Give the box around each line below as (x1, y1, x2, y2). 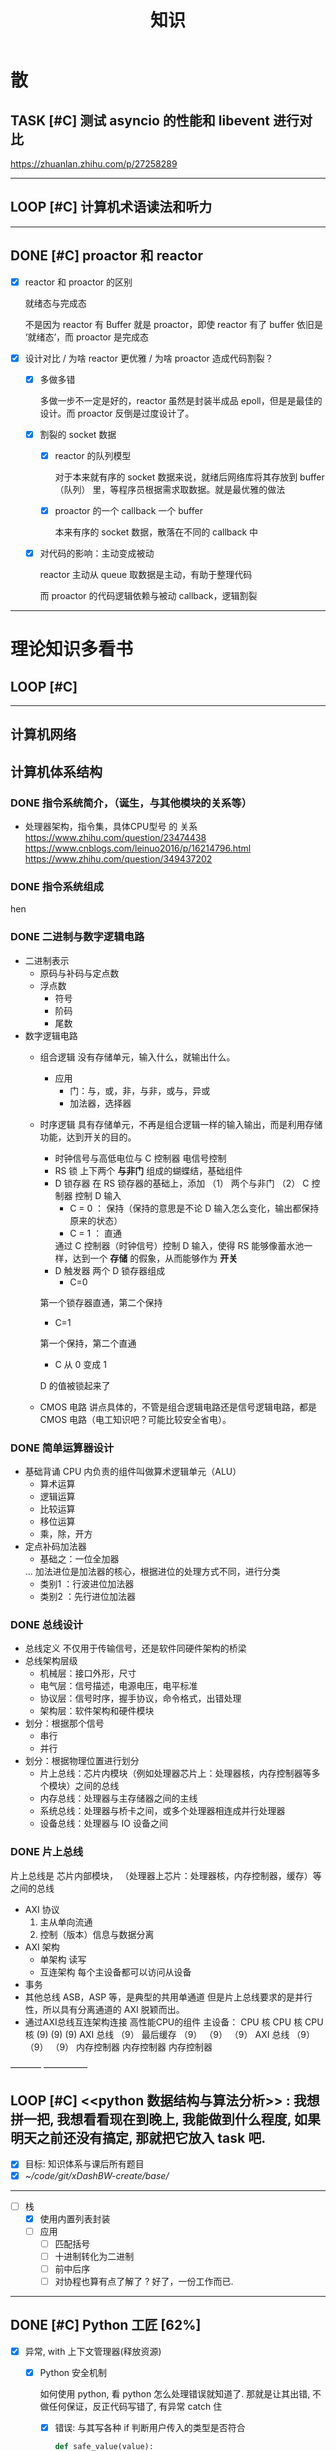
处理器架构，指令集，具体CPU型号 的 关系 (24, 821, 198, 833)
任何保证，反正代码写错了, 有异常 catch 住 (48, 2400, 223, 2412)
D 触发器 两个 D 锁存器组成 (54, 1264, 166, 1276)
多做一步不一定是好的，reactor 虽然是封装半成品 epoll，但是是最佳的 (39, 394, 323, 406)
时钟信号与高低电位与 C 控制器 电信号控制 (54, 1152, 227, 1164)
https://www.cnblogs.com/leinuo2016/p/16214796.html (24, 842, 252, 855)
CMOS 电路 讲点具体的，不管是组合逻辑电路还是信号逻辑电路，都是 (39, 1401, 318, 1413)
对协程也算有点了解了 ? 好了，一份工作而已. (54, 2275, 234, 2287)
